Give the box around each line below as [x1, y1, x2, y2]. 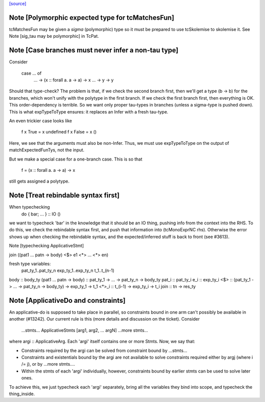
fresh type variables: [9, 261, 51, 267]
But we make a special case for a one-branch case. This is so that [9, 156, 142, 162]
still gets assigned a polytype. [9, 178, 70, 184]
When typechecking [9, 204, 50, 210]
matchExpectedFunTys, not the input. [9, 147, 84, 153]
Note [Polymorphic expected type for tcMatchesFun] [9, 13, 174, 22]
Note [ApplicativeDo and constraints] [9, 296, 126, 304]
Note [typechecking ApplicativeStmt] [9, 243, 84, 249]
